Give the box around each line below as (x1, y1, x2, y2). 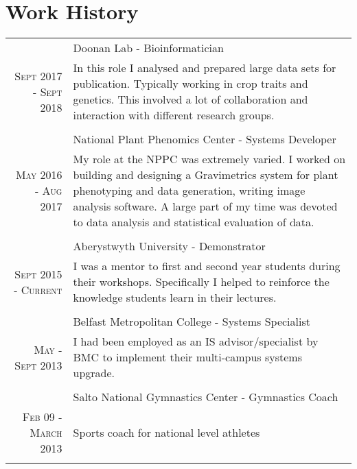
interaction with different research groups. (73, 107, 275, 123)
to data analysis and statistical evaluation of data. (73, 214, 314, 230)
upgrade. (73, 365, 115, 381)
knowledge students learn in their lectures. (73, 289, 277, 306)
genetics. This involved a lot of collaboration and (73, 91, 308, 108)
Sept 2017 (14, 67, 62, 84)
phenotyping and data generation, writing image (73, 182, 306, 199)
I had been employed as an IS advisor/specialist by (73, 333, 319, 350)
